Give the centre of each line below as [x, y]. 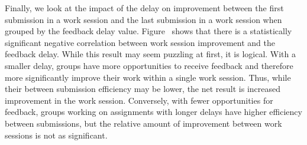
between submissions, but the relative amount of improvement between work [143, 123]
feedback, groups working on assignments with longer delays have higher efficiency [153, 112]
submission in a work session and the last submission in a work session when [143, 19]
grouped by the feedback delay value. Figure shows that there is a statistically [148, 31]
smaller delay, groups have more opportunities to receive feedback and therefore [149, 65]
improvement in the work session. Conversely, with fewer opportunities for [139, 100]
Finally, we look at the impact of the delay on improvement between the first [144, 8]
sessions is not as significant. [56, 135]
